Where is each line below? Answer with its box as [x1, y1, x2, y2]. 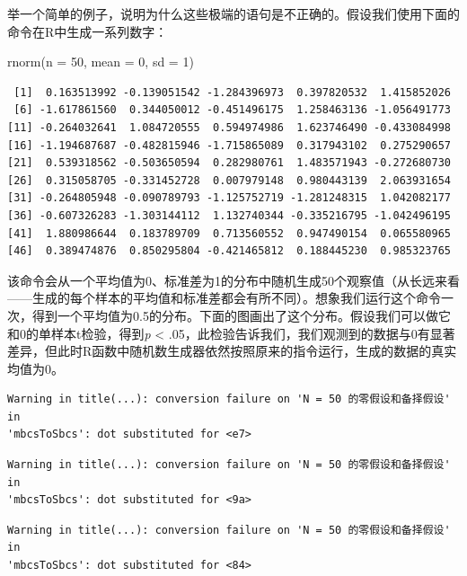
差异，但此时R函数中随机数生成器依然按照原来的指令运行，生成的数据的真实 [7, 341, 457, 360]
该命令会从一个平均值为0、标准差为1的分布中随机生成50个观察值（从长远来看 [7, 270, 460, 289]
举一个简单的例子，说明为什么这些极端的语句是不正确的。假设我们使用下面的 [7, 4, 460, 22]
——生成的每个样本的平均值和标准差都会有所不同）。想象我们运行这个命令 [7, 288, 441, 307]
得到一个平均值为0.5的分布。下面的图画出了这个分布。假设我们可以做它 [31, 306, 451, 324]
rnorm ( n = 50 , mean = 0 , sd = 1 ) [7, 52, 194, 71]
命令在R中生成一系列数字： [7, 22, 168, 40]
